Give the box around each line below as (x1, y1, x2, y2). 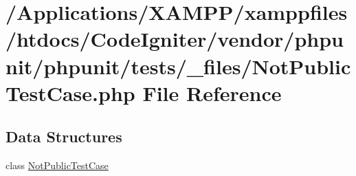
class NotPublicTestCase (5, 158, 109, 173)
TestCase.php (5, 78, 135, 107)
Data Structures (5, 126, 122, 147)
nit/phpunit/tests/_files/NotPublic (5, 52, 351, 80)
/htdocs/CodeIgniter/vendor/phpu (5, 25, 344, 53)
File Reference (142, 78, 282, 107)
